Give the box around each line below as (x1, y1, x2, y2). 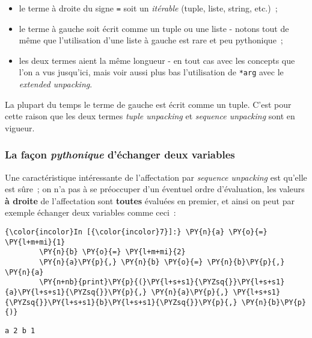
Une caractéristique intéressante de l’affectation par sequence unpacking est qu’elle (5, 171, 307, 183)
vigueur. (5, 121, 35, 134)
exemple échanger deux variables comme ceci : (5, 206, 176, 219)
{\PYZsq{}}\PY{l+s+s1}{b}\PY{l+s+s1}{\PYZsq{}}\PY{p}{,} (5, 298, 237, 307)
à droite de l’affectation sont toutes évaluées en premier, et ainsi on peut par (5, 194, 295, 207)
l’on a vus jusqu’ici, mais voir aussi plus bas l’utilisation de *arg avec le (19, 66, 284, 78)
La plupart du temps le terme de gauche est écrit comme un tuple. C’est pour (5, 98, 292, 110)
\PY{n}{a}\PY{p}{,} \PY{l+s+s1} (151, 288, 281, 296)
